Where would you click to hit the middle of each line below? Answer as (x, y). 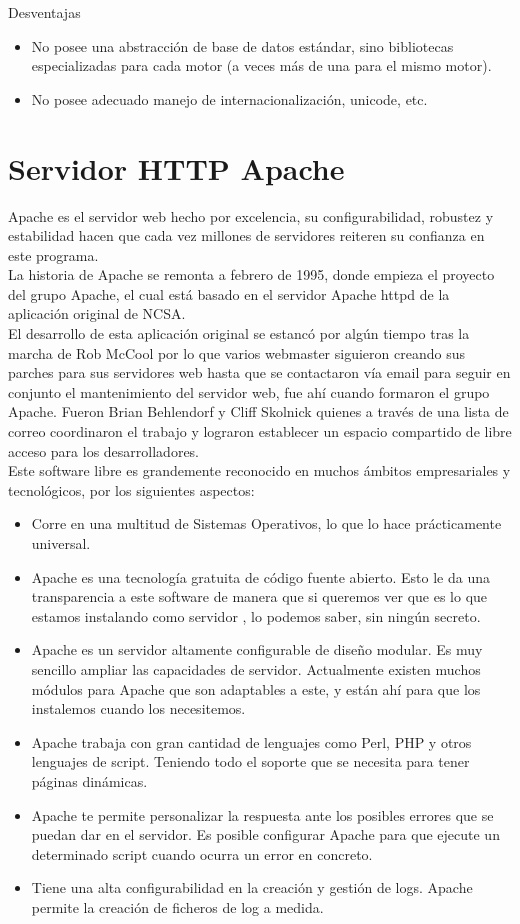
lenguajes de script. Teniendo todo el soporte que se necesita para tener (250, 761)
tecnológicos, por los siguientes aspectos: (131, 489)
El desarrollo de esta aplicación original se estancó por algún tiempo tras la (239, 333)
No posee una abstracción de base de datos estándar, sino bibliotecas (242, 45)
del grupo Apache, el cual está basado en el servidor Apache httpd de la (229, 293)
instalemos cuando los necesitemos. (138, 708)
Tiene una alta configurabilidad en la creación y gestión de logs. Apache (252, 887)
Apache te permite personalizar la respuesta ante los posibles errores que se (262, 814)
